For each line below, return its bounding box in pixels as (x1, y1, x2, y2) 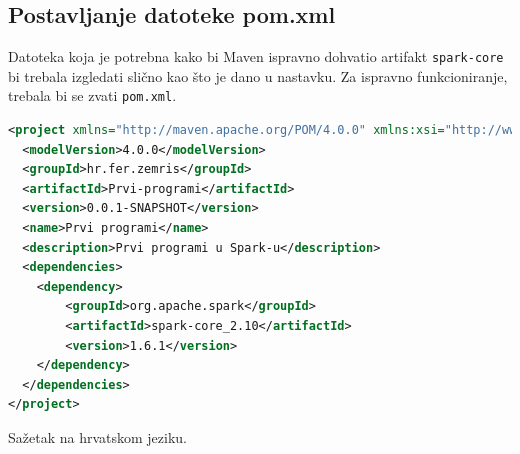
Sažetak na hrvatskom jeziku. (8, 427, 188, 448)
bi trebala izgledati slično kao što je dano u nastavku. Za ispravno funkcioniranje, (8, 65, 508, 86)
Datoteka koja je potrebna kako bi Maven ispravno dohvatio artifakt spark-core (8, 46, 504, 67)
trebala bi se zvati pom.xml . (8, 85, 177, 106)
